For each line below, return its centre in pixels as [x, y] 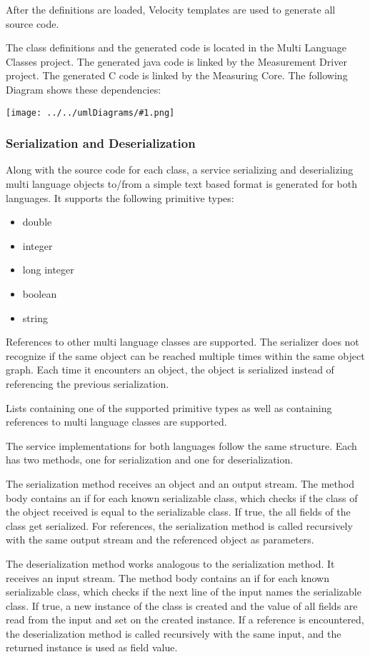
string [35, 317]
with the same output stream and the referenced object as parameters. [160, 540]
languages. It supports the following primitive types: [120, 197]
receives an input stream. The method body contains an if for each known [168, 577]
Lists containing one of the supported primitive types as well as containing [169, 407]
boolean [40, 294]
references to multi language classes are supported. [116, 422]
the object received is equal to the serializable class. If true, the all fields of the [178, 512]
